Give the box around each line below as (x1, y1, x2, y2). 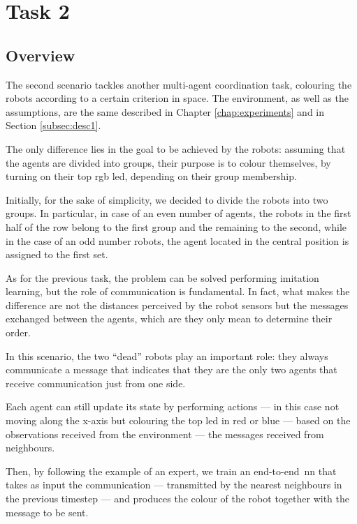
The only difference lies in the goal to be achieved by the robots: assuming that (6, 141, 346, 156)
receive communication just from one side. (6, 375, 186, 390)
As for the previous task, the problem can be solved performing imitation (6, 270, 319, 285)
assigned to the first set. (6, 247, 108, 262)
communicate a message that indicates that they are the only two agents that (6, 362, 337, 377)
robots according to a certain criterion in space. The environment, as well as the (6, 91, 349, 105)
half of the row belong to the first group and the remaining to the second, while (6, 219, 347, 234)
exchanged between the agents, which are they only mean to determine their (6, 311, 333, 326)
